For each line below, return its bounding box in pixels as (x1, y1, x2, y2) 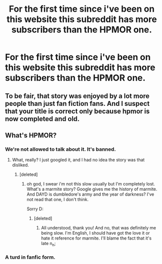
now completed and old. (5, 115, 80, 123)
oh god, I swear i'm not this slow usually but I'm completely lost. (26, 181, 155, 187)
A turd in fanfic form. (5, 254, 56, 261)
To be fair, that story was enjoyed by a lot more (5, 92, 150, 100)
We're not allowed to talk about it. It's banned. (5, 145, 116, 152)
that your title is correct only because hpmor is (5, 107, 150, 115)
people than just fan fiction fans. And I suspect (5, 99, 150, 108)
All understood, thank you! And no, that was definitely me (41, 225, 157, 231)
